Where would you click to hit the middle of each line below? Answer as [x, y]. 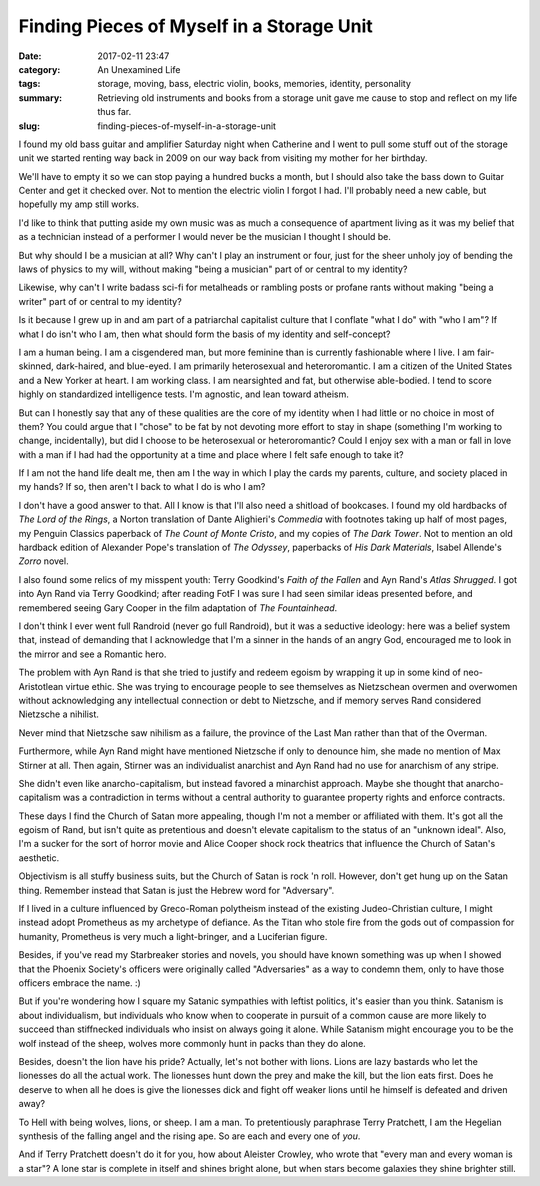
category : [39, 69]
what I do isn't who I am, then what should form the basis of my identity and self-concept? [204, 334]
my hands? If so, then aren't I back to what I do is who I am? [142, 487]
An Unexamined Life [139, 69]
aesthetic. [39, 857]
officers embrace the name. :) [80, 982]
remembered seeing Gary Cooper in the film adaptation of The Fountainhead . [178, 607]
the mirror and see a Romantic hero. [92, 654]
